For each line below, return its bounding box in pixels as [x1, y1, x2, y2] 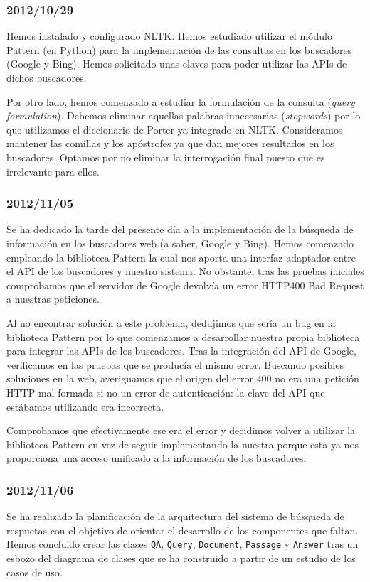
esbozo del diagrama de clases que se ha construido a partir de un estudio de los [6, 550, 356, 565]
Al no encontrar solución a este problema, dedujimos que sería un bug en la [6, 315, 336, 330]
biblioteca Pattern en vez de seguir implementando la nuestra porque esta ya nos [6, 436, 359, 451]
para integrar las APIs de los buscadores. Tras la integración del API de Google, [6, 343, 356, 358]
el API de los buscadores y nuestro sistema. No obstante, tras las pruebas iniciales [6, 264, 364, 279]
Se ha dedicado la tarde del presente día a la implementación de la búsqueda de [6, 222, 354, 237]
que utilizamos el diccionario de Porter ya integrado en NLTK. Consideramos [6, 122, 343, 136]
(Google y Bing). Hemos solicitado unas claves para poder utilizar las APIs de [6, 56, 347, 71]
